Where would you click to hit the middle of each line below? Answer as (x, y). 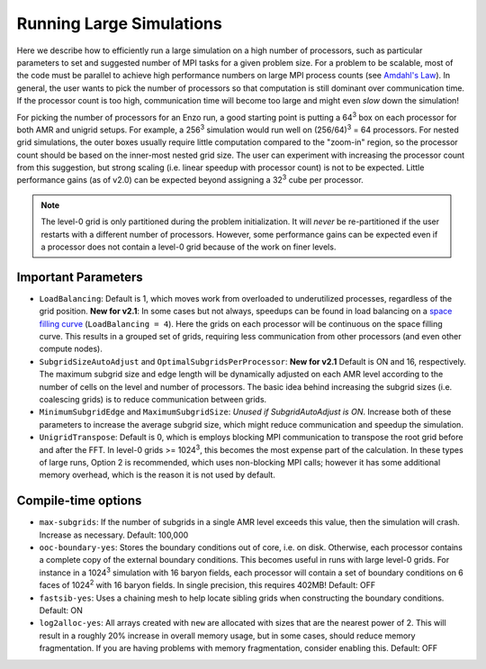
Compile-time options (79, 501)
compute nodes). (71, 349)
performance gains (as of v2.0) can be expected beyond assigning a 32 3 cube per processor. (190, 179)
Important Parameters (80, 277)
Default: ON (61, 610)
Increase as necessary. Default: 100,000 (114, 535)
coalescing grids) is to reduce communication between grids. (153, 400)
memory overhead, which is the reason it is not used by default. (157, 475)
